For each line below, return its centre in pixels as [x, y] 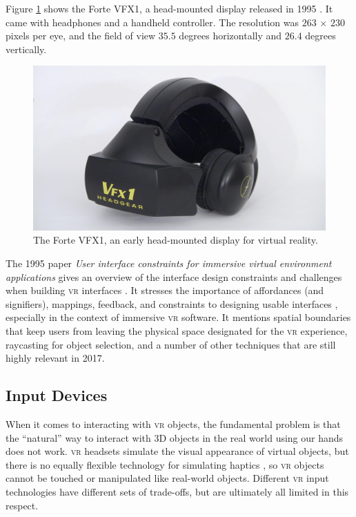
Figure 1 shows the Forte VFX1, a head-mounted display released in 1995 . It [169, 8]
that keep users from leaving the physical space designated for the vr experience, [177, 331]
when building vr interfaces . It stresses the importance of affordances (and [165, 290]
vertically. [26, 49]
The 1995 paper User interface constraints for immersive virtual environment [169, 263]
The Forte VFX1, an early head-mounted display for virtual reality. [176, 240]
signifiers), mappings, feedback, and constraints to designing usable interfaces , [172, 303]
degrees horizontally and [230, 36]
